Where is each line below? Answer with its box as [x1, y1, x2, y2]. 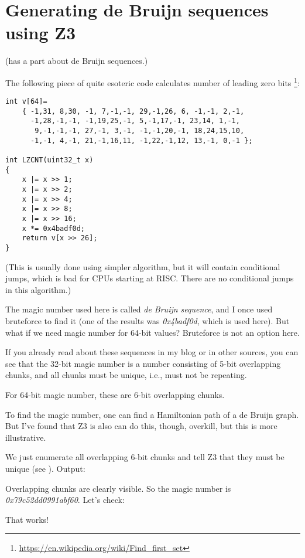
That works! [5, 513, 49, 525]
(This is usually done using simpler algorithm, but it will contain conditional [5, 260, 280, 273]
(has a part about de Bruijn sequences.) [5, 55, 148, 67]
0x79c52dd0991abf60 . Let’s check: [5, 494, 125, 506]
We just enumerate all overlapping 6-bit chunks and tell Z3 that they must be [5, 451, 285, 463]
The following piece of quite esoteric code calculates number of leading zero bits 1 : [5, 74, 300, 89]
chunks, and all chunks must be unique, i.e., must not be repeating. [5, 369, 247, 381]
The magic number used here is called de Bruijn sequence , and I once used [5, 303, 273, 315]
